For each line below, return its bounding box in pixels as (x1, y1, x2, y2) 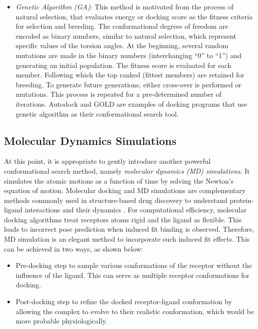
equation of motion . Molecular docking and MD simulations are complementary (4, 185, 246, 196)
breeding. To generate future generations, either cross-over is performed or (15, 79, 242, 89)
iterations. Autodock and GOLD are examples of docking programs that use (15, 98, 247, 109)
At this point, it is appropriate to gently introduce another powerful (4, 156, 211, 166)
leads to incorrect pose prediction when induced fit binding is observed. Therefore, (4, 224, 254, 234)
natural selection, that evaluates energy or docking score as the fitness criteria (15, 11, 253, 21)
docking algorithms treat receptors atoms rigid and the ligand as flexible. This (4, 214, 242, 224)
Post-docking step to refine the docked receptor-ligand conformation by (15, 296, 232, 307)
